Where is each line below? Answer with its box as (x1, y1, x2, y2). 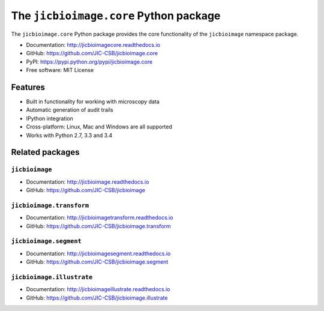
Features (11, 82, 45, 92)
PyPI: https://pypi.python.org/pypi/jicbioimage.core (26, 58, 153, 65)
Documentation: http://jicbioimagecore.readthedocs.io (26, 41, 160, 48)
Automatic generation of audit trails (26, 106, 113, 113)
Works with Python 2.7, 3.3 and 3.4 (26, 131, 113, 139)
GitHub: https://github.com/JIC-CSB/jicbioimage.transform (26, 222, 171, 229)
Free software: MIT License (26, 67, 94, 74)
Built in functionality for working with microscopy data (26, 98, 160, 105)
